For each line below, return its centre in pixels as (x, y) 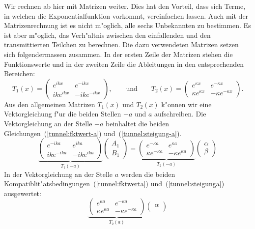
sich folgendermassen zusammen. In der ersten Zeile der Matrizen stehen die (118, 54)
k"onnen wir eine (186, 104)
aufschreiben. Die (180, 114)
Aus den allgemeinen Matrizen (50, 104)
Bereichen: (20, 73)
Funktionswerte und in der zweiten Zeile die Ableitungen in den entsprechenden (124, 64)
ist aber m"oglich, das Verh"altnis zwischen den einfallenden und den (107, 35)
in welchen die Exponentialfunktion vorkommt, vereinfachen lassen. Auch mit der (126, 15)
